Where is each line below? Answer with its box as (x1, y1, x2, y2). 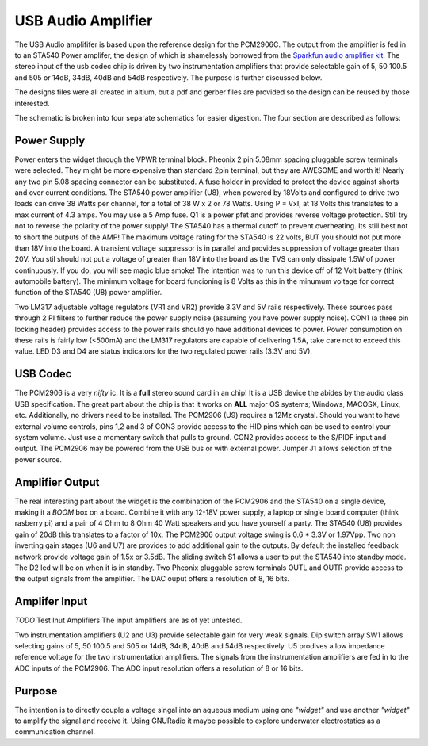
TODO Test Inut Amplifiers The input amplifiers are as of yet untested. (14, 615, 243, 625)
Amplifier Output (14, 476, 100, 489)
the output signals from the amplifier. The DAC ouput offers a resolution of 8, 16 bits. (14, 574, 290, 583)
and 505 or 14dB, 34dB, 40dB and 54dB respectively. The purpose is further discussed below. (14, 72, 323, 82)
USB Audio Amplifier (14, 12, 153, 29)
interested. (14, 98, 51, 108)
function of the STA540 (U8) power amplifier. (14, 288, 162, 297)
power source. (14, 454, 63, 464)
